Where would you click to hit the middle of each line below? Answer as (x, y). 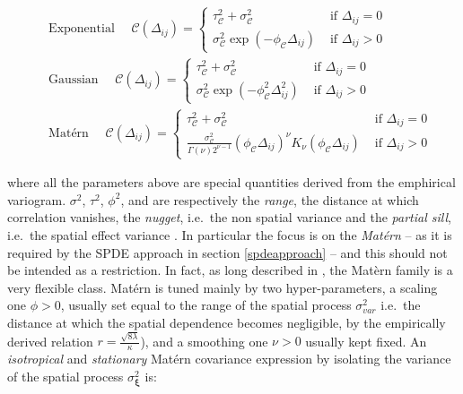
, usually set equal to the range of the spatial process (206, 305)
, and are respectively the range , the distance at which (270, 199)
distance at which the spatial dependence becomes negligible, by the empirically (227, 322)
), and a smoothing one (204, 341)
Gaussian (74, 80)
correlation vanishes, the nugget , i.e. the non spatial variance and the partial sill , (229, 217)
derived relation (50, 341)
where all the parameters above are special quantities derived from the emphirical (231, 182)
